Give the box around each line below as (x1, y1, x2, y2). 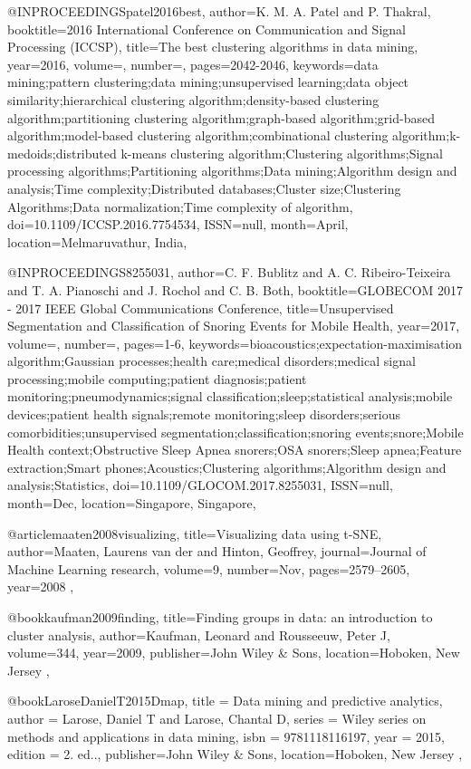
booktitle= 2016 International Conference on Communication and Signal (7, 19, 406, 38)
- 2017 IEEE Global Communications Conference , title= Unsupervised (7, 298, 394, 317)
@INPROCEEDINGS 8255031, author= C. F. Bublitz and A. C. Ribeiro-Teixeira (7, 263, 451, 282)
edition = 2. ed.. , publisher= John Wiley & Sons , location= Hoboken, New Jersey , (7, 745, 463, 764)
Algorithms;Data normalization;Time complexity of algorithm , (7, 197, 353, 216)
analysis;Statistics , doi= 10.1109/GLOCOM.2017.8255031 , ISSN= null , (7, 476, 393, 495)
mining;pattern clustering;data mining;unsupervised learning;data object (7, 72, 409, 91)
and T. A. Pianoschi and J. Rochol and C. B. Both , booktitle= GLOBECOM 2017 (7, 280, 464, 299)
